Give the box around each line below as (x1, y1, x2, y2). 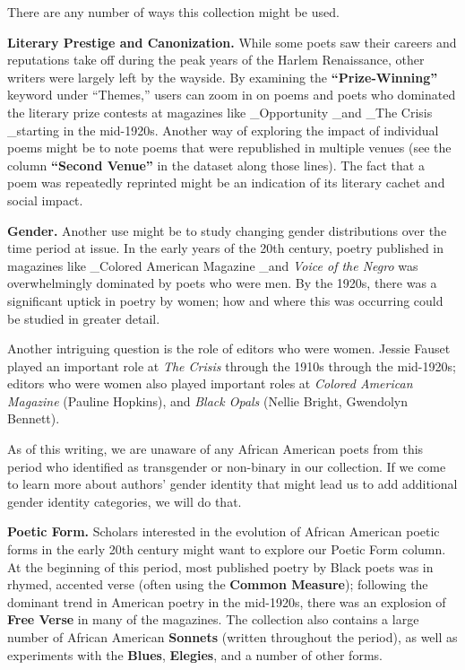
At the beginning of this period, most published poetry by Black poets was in (7, 557, 434, 576)
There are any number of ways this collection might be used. (7, 3, 340, 21)
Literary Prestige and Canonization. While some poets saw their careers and (7, 32, 457, 51)
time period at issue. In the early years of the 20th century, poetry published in (7, 239, 444, 257)
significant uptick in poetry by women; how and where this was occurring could (7, 291, 443, 309)
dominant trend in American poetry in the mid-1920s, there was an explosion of (7, 592, 446, 611)
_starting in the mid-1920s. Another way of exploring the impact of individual (7, 120, 439, 139)
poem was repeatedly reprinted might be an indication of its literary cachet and (7, 173, 445, 192)
